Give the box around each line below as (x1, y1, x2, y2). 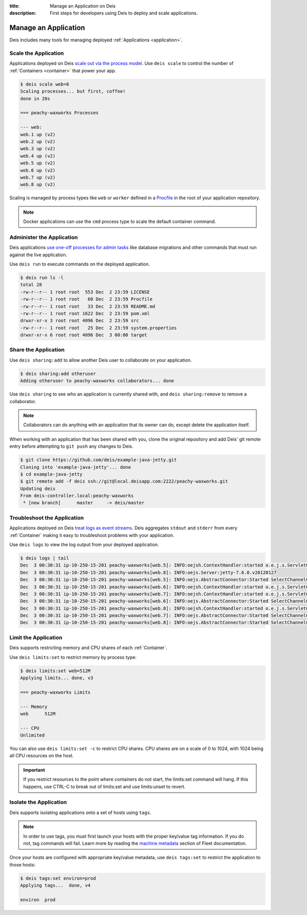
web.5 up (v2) (20, 160, 56, 166)
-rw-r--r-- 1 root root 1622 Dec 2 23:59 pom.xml (20, 310, 150, 316)
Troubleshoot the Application (9, 514, 84, 521)
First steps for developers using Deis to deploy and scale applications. (50, 10, 198, 16)
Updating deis (20, 486, 56, 491)
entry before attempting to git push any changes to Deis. (9, 443, 134, 449)
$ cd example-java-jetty (20, 471, 83, 477)
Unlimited (20, 733, 45, 738)
